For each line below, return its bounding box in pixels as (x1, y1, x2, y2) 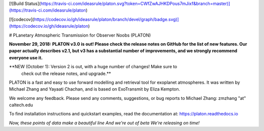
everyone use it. (9, 55, 43, 60)
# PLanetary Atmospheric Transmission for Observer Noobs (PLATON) (9, 32, 151, 38)
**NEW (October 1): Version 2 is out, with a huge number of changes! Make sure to (9, 64, 177, 70)
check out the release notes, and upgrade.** (21, 71, 111, 76)
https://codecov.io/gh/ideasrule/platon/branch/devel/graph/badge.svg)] (34, 16, 179, 22)
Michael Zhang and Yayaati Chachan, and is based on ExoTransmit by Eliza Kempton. (9, 86, 180, 92)
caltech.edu (9, 102, 33, 108)
